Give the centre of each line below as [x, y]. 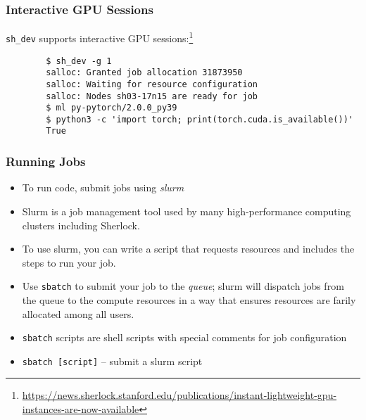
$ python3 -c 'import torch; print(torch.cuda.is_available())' [200, 119]
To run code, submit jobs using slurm [103, 187]
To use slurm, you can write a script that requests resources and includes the [188, 249]
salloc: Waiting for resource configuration [152, 84]
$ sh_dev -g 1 [79, 61]
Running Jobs [46, 161]
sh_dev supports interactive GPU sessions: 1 [100, 37]
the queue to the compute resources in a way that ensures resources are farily [189, 299]
